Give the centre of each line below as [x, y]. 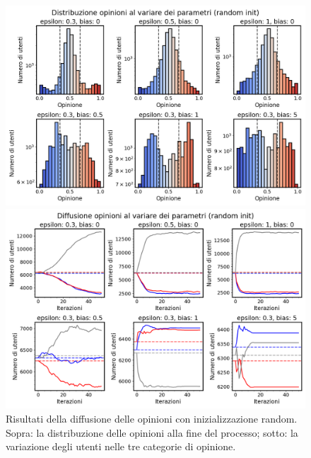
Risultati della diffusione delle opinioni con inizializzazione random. [152, 418]
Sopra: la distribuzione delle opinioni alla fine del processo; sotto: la [152, 432]
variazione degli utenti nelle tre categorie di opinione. [121, 446]
